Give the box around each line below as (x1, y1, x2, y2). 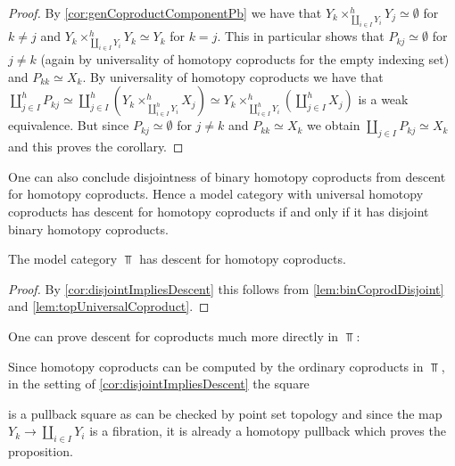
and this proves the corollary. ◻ (8, 137, 184, 156)
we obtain (307, 116, 360, 135)
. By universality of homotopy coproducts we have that (82, 67, 384, 86)
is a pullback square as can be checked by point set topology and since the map (8, 404, 443, 422)
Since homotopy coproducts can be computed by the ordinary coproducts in (8, 356, 424, 375)
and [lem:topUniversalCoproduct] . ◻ (8, 297, 210, 315)
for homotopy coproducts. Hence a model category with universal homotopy (8, 184, 424, 203)
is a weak (358, 90, 409, 109)
